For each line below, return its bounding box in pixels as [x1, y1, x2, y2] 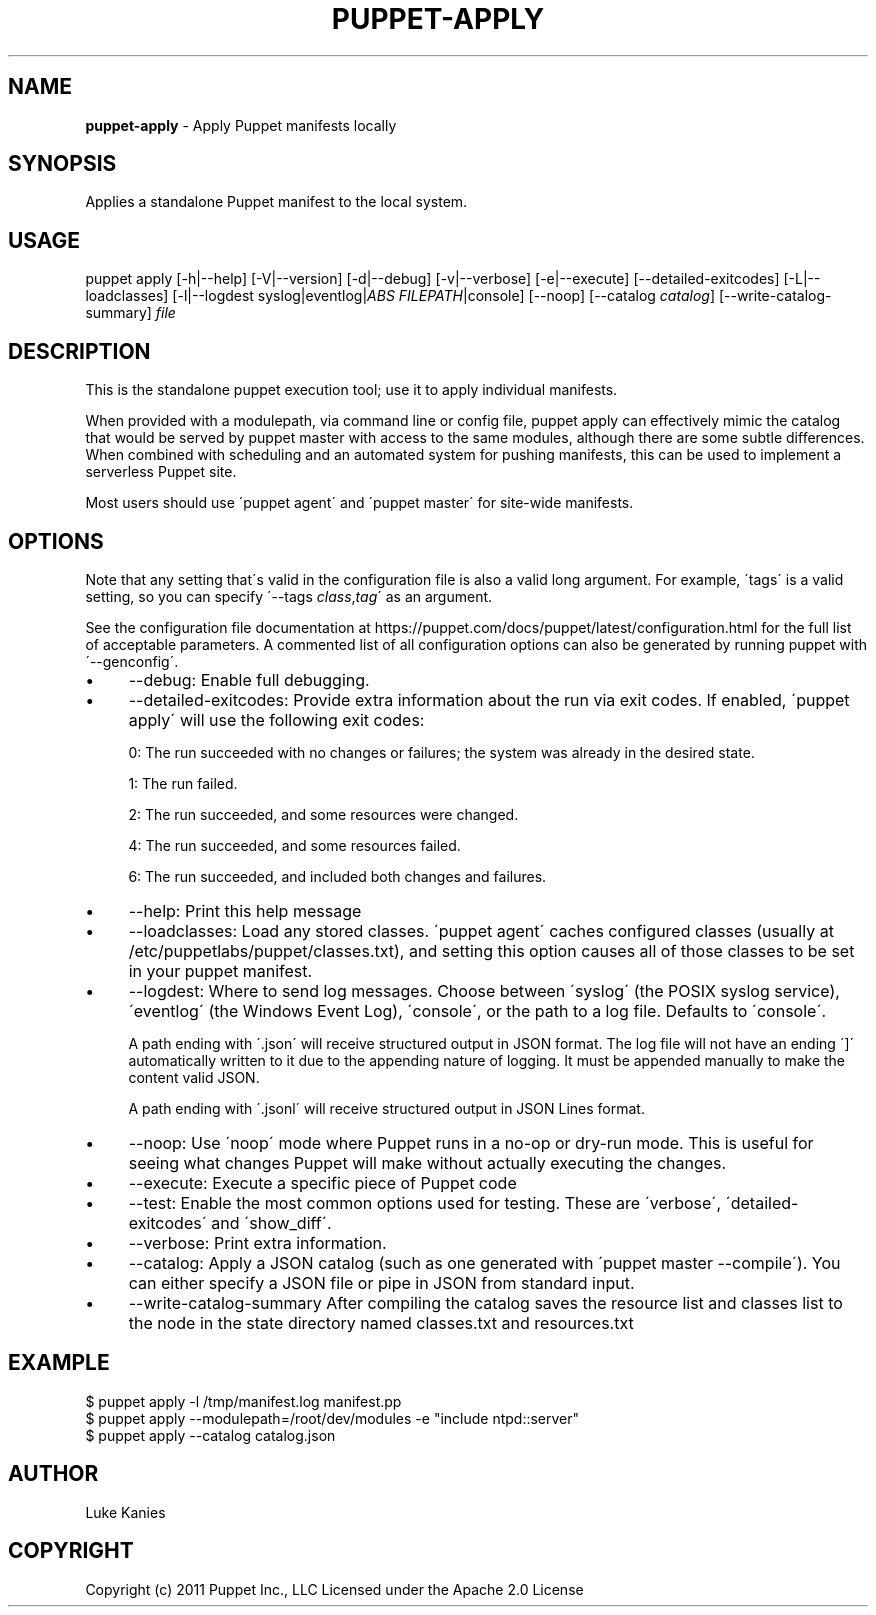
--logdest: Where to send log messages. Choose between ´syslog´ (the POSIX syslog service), [128, 980, 840, 1001]
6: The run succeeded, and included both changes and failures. [128, 867, 547, 885]
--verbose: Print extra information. [128, 1232, 387, 1253]
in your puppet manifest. [128, 960, 313, 981]
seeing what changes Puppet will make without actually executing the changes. [128, 1152, 727, 1173]
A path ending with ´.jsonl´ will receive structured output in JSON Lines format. [128, 1099, 645, 1117]
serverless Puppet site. [85, 463, 237, 481]
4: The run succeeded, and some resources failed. [128, 836, 461, 854]
